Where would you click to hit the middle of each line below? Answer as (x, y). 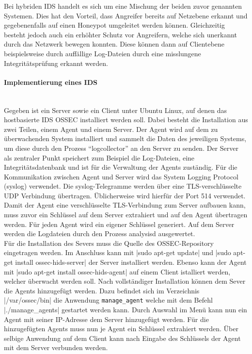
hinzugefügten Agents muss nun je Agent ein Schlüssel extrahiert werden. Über (121, 329)
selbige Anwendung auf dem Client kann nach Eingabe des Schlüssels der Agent (122, 338)
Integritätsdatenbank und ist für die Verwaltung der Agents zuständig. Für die (121, 167)
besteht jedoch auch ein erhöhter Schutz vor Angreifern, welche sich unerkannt (121, 34)
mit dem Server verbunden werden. (56, 347)
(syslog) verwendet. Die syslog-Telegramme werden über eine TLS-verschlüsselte (123, 186)
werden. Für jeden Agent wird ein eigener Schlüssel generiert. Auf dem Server (119, 224)
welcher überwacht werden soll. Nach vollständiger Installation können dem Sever (125, 281)
